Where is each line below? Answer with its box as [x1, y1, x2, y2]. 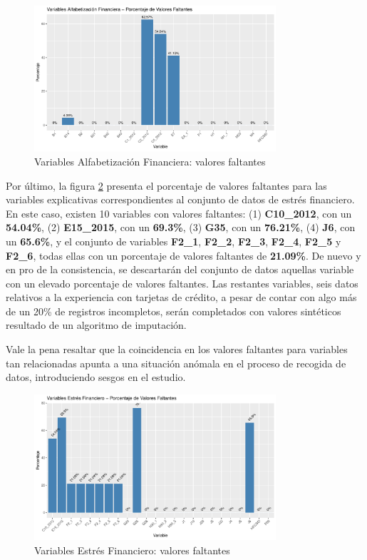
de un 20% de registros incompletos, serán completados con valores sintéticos [6, 303, 341, 318]
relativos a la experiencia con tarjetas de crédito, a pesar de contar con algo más [6, 290, 357, 305]
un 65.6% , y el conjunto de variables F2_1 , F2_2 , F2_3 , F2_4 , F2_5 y [6, 233, 341, 248]
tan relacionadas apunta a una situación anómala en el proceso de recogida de [6, 355, 346, 370]
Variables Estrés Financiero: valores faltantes [34, 542, 230, 557]
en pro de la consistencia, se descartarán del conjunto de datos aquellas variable [6, 262, 354, 277]
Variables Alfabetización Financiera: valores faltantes [34, 153, 266, 168]
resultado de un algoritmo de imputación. [6, 317, 187, 332]
